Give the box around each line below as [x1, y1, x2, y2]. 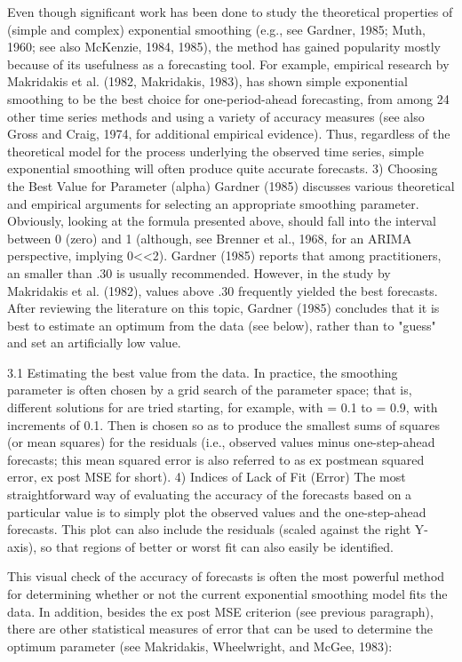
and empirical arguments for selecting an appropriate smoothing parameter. [7, 194, 419, 212]
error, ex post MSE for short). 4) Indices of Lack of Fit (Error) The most [7, 467, 406, 486]
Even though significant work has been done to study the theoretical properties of [7, 3, 453, 20]
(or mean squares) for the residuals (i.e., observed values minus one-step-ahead [7, 433, 435, 451]
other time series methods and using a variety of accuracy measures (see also [7, 107, 425, 125]
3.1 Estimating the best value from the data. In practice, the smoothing [7, 363, 398, 381]
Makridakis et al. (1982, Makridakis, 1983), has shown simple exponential [7, 72, 408, 91]
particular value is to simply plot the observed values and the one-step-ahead [7, 502, 426, 521]
